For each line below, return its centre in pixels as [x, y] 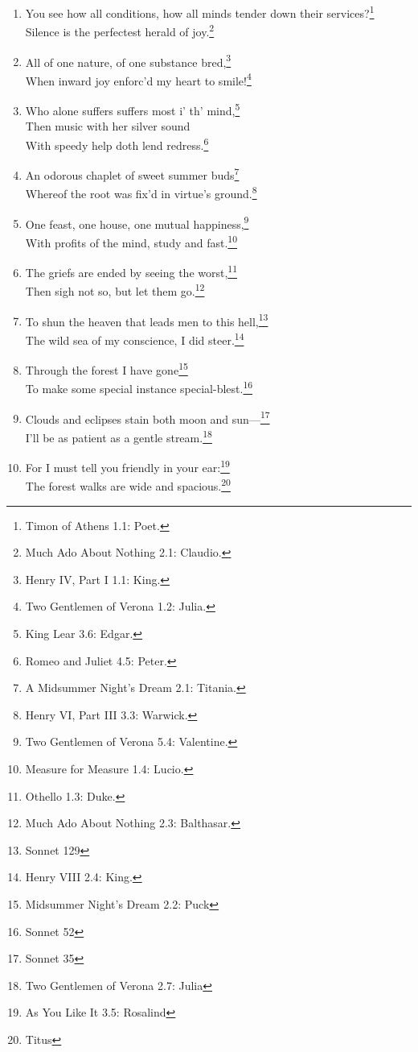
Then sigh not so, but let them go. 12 [115, 290]
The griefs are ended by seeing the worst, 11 [131, 271]
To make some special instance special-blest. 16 [139, 387]
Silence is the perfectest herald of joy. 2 [120, 30]
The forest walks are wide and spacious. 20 [128, 485]
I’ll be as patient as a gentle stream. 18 [119, 436]
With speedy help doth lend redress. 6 [117, 143]
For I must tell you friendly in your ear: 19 [127, 466]
